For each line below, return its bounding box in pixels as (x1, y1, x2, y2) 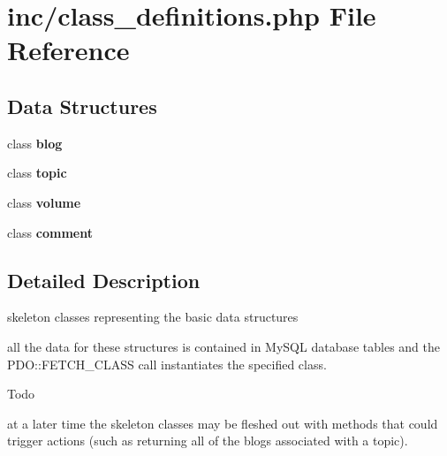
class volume (7, 193, 81, 211)
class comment (7, 223, 93, 241)
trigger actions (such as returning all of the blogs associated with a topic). (7, 431, 408, 450)
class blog (7, 133, 63, 152)
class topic (7, 163, 67, 182)
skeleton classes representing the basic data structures (7, 308, 299, 326)
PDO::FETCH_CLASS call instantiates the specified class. (7, 354, 327, 373)
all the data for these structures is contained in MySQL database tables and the (7, 337, 440, 355)
